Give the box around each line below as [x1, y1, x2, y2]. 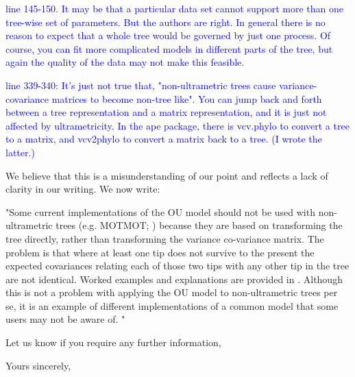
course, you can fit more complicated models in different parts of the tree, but [5, 41, 333, 56]
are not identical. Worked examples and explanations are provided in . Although [5, 271, 343, 286]
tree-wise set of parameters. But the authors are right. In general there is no [5, 14, 326, 29]
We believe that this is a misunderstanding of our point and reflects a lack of [5, 168, 328, 182]
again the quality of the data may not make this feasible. [5, 55, 245, 69]
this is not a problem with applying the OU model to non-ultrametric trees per [5, 285, 338, 300]
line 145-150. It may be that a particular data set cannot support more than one [5, 1, 344, 15]
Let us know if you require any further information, [5, 335, 221, 350]
